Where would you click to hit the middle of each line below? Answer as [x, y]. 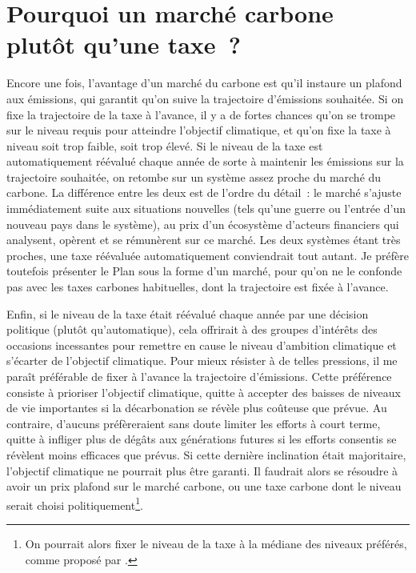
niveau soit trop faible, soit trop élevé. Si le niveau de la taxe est [165, 145]
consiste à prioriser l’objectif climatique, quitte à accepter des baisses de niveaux [204, 392]
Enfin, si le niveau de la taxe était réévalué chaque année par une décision [188, 313]
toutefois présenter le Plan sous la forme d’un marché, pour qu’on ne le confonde [204, 271]
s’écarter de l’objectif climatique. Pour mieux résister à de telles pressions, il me [202, 361]
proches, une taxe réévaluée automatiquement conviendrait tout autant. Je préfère [208, 255]
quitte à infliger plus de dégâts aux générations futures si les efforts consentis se [202, 439]
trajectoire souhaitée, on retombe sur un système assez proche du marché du [194, 176]
